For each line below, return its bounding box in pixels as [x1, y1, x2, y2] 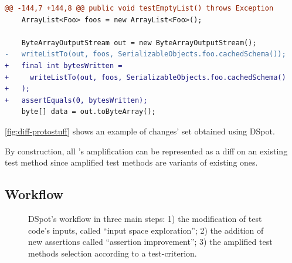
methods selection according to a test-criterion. [28, 247, 197, 259]
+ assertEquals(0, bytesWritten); [5, 96, 148, 104]
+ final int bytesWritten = [5, 61, 123, 70]
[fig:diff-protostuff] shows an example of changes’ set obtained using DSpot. [5, 124, 275, 137]
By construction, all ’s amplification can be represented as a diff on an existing [5, 144, 288, 157]
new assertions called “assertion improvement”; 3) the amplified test [28, 235, 273, 248]
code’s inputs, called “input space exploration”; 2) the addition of [28, 224, 264, 236]
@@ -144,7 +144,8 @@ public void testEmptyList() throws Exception [5, 4, 274, 12]
